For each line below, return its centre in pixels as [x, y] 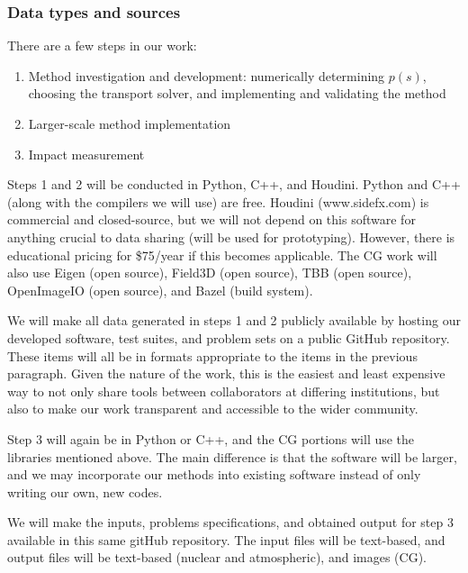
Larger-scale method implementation [130, 123]
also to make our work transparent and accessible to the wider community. [213, 409]
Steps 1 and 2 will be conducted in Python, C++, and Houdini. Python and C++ [234, 184]
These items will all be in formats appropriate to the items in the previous [212, 355]
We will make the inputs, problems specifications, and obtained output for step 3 [230, 522]
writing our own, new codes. [85, 491]
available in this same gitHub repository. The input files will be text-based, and [226, 539]
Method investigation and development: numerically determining [207, 75]
